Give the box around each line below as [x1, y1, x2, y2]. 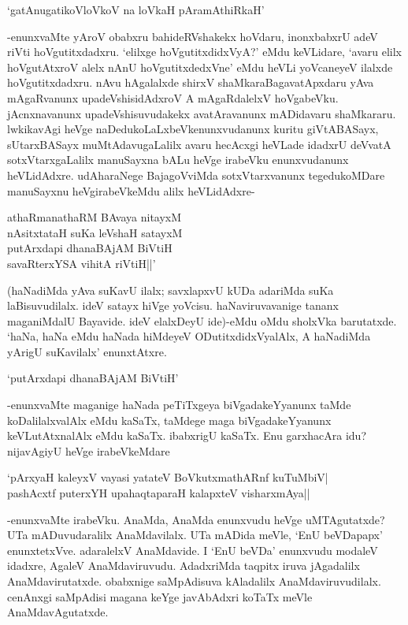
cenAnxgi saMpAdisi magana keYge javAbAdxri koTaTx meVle [7, 588, 313, 605]
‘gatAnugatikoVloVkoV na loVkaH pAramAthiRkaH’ [7, 2, 265, 17]
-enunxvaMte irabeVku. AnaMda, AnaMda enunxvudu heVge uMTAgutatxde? [7, 511, 385, 527]
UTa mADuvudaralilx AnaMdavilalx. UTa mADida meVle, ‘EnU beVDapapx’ [7, 526, 383, 543]
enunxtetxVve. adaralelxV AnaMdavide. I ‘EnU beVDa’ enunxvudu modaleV [7, 541, 378, 558]
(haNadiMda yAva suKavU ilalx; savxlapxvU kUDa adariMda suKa [7, 281, 334, 298]
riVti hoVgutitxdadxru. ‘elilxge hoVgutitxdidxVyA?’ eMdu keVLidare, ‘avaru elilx [7, 43, 402, 60]
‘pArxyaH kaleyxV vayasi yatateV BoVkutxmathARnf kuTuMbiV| [7, 469, 328, 485]
